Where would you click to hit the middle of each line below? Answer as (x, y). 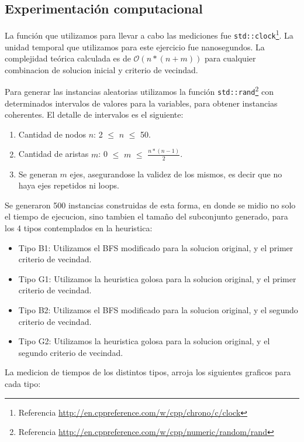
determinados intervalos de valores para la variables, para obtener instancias (141, 103)
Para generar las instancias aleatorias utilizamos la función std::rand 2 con (139, 90)
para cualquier (230, 58)
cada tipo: (23, 383)
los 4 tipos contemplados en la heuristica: (79, 227)
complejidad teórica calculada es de (68, 58)
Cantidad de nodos (52, 134)
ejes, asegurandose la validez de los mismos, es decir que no (176, 174)
